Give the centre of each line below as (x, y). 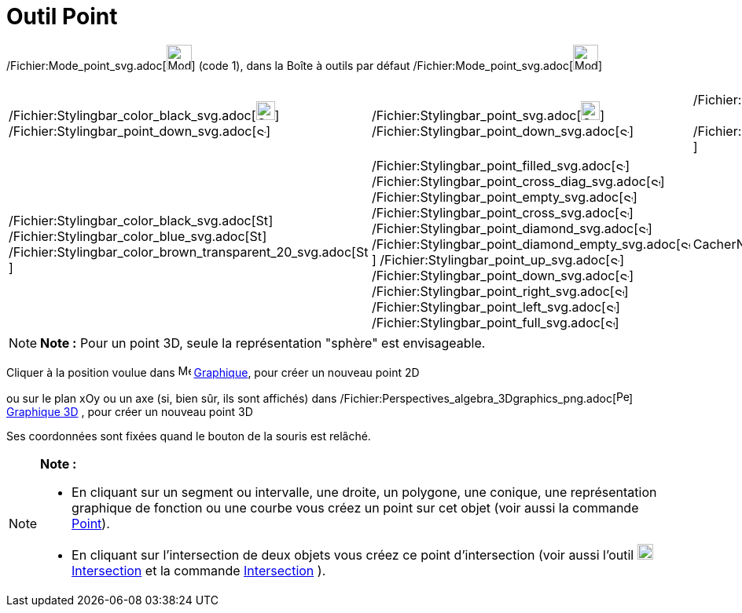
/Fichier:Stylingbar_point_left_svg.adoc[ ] (496, 306)
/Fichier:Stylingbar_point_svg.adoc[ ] (488, 115)
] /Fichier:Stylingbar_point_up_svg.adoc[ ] (498, 259)
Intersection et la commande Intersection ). (199, 570)
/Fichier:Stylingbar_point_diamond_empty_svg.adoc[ (526, 244)
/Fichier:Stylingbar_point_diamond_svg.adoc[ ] (512, 228)
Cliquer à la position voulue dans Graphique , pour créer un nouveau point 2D (213, 372)
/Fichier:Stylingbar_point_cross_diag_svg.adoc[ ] (518, 181)
